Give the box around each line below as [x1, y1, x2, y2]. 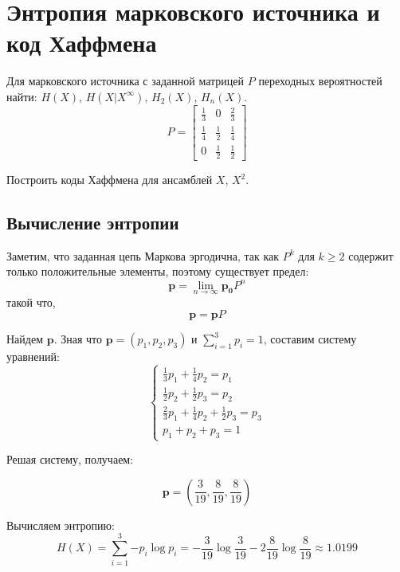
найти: [6, 88, 37, 104]
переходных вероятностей [258, 72, 382, 89]
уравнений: [6, 348, 60, 365]
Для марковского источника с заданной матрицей [6, 72, 245, 89]
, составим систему [263, 331, 357, 347]
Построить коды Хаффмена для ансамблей [6, 171, 213, 188]
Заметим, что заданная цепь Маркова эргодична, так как [6, 247, 280, 264]
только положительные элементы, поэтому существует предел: [6, 263, 309, 280]
